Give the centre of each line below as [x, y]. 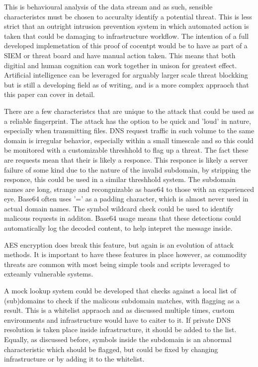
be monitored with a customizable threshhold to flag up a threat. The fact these [126, 150]
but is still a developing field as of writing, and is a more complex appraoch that [127, 84]
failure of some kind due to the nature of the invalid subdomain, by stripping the [128, 169]
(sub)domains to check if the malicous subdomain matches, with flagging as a [122, 300]
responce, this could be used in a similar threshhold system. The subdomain [120, 179]
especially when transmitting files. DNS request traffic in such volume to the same [129, 131]
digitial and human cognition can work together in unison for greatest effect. [121, 65]
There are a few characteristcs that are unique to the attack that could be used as [129, 111]
